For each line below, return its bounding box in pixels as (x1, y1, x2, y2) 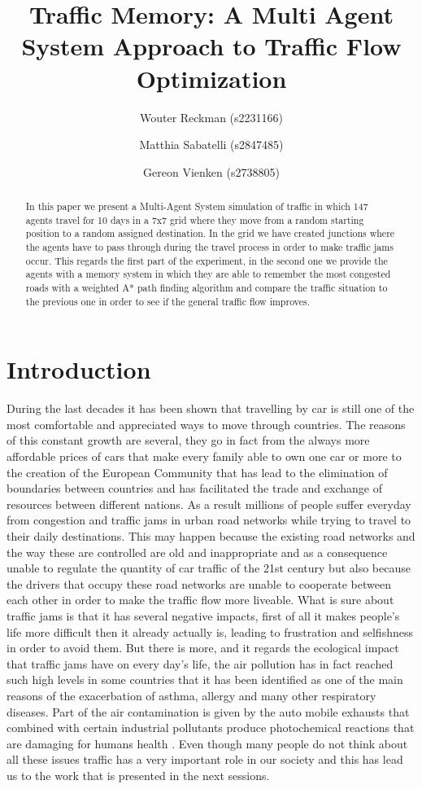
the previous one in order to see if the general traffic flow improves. (25, 294, 310, 308)
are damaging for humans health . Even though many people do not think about (7, 734, 408, 752)
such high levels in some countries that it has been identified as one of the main (7, 671, 403, 688)
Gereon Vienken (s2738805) (143, 163, 280, 180)
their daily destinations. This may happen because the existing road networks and (7, 528, 415, 545)
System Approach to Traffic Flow (21, 29, 402, 63)
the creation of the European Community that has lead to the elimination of (7, 463, 388, 480)
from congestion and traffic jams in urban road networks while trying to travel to (7, 511, 411, 528)
